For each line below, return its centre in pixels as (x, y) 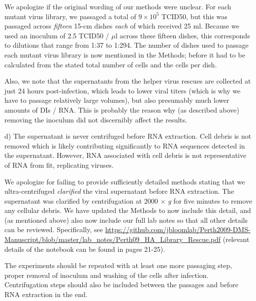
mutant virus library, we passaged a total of (70, 16)
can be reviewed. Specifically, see (54, 229)
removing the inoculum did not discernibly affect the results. (96, 119)
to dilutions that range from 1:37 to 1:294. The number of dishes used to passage (127, 45)
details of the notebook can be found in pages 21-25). (85, 249)
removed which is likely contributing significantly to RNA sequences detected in (125, 145)
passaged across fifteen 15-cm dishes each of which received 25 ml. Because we (122, 26)
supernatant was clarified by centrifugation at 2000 (81, 200)
